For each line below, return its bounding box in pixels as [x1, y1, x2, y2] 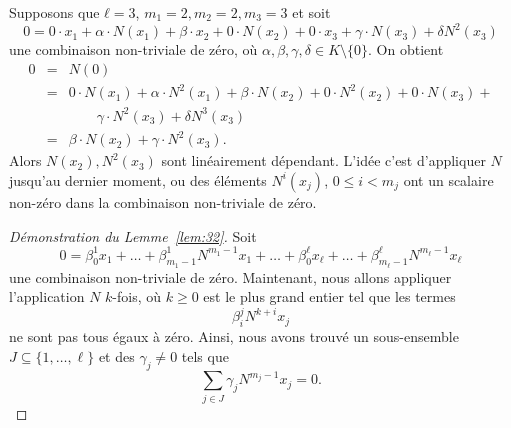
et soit [292, 2, 331, 22]
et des [98, 345, 135, 366]
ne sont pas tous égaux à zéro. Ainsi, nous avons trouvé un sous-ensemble [9, 326, 459, 347]
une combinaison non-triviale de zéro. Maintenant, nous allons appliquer [9, 266, 452, 287]
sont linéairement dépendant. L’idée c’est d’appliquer [161, 150, 486, 171]
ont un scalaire [403, 169, 494, 190]
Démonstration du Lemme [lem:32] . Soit [9, 225, 257, 246]
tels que [181, 345, 229, 366]
